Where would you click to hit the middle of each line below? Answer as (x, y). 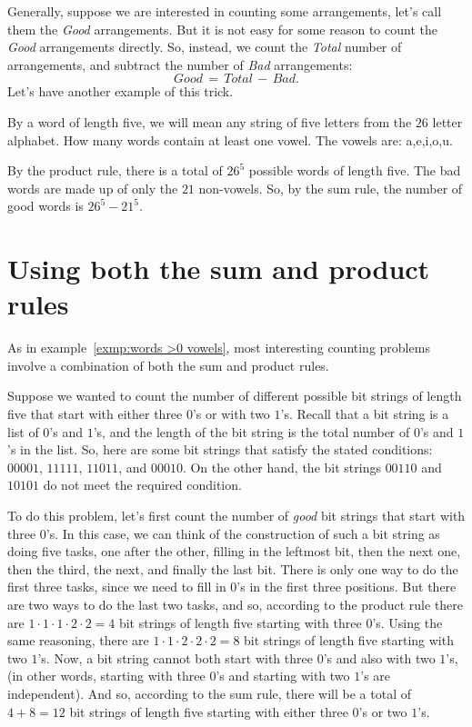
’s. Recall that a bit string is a (365, 414)
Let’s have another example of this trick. (121, 91)
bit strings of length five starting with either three (209, 711)
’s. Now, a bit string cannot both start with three (175, 657)
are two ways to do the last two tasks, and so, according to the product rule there (236, 604)
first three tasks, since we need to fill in (117, 587)
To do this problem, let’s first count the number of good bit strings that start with (236, 515)
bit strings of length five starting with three (240, 622)
